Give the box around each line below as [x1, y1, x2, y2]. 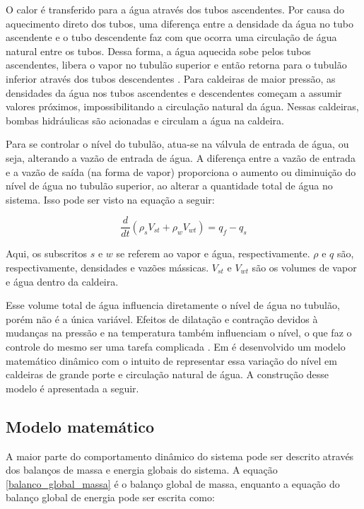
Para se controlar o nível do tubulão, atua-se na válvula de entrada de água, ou [6, 136, 349, 151]
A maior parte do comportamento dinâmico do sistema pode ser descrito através [6, 448, 354, 463]
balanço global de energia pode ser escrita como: [6, 490, 215, 505]
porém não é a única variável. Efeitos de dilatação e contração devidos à [6, 311, 318, 326]
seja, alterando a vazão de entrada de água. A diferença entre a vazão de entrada [6, 150, 356, 165]
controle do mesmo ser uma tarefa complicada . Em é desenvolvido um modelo [6, 339, 346, 353]
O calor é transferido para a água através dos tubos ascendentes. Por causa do [6, 2, 344, 16]
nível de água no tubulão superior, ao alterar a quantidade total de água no [6, 178, 333, 193]
